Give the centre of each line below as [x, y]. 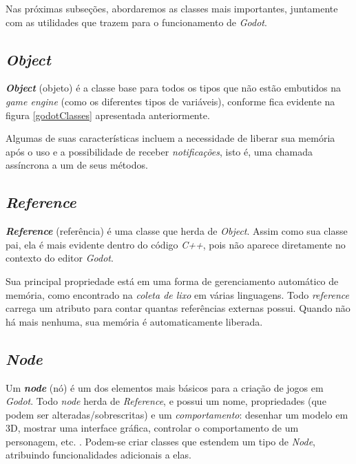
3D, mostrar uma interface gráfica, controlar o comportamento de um [152, 428]
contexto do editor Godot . [60, 258]
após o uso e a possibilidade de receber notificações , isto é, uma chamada [159, 151]
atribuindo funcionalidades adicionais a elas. [98, 455]
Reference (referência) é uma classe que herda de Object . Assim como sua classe [177, 231]
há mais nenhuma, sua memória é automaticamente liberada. [134, 321]
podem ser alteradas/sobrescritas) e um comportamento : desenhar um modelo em [177, 414]
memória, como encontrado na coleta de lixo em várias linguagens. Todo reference [177, 294]
